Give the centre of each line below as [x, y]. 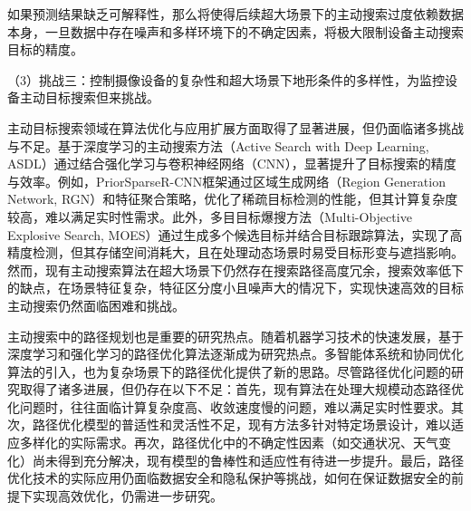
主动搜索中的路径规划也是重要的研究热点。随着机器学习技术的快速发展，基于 [235, 336]
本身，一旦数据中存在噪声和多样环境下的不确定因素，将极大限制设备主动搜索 [235, 31]
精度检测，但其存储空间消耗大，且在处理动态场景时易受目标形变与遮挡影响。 [235, 252]
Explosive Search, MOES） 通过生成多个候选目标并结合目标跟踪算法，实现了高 [235, 234]
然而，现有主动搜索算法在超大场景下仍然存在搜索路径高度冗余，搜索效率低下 [235, 270]
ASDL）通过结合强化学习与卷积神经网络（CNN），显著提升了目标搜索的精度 [232, 164]
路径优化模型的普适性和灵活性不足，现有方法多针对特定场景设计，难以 [241, 424]
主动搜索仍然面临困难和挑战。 [96, 305]
